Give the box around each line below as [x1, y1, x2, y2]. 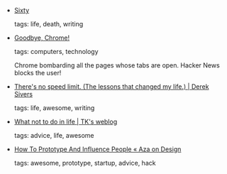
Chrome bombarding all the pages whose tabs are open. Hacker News [13, 61, 220, 70]
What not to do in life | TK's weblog [13, 117, 118, 126]
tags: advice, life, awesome [13, 131, 94, 139]
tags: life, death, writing [13, 20, 84, 28]
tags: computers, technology [13, 48, 99, 55]
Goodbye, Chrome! [13, 33, 70, 42]
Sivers [13, 90, 33, 98]
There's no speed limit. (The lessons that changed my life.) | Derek [13, 82, 209, 91]
